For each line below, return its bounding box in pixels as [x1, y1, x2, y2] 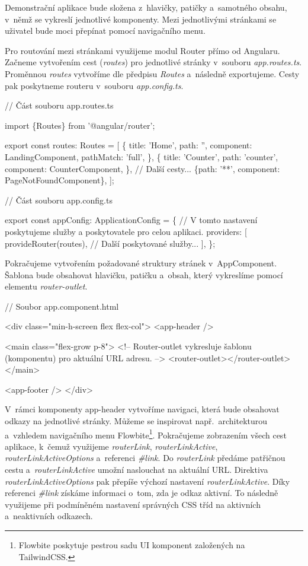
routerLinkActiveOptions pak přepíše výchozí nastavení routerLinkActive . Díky [5, 475, 290, 487]
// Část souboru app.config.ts [5, 193, 113, 206]
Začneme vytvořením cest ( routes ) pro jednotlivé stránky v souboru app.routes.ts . [5, 56, 302, 68]
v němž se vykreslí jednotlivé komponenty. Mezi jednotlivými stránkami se [5, 12, 277, 25]
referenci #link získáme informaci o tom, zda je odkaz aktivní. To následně [5, 486, 278, 499]
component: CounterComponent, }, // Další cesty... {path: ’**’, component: [5, 162, 280, 174]
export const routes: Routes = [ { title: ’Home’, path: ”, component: [5, 139, 252, 151]
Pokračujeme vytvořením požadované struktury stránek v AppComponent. [5, 257, 277, 269]
